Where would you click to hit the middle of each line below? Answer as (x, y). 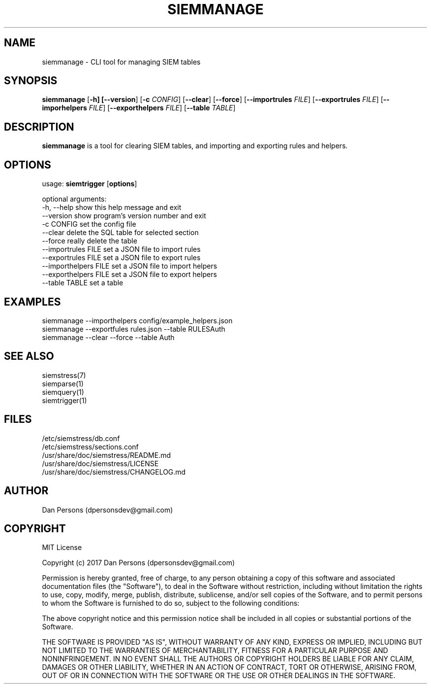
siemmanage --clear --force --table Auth (108, 337)
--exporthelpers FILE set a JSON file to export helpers (129, 275)
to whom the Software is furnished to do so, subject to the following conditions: (171, 603)
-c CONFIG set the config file (89, 224)
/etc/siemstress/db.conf (81, 438)
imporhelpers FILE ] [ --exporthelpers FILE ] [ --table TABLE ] (139, 108)
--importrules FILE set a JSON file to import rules (121, 249)
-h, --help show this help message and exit (112, 207)
